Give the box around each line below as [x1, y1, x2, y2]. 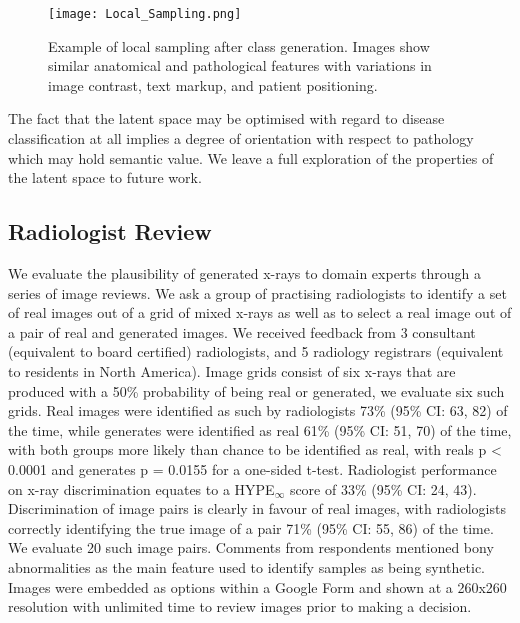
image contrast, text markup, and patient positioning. [48, 74, 378, 95]
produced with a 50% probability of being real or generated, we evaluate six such [8, 380, 505, 401]
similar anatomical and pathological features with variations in [48, 55, 432, 76]
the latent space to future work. [8, 167, 202, 188]
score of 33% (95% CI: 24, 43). [289, 478, 477, 499]
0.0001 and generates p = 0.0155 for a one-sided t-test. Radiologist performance [8, 458, 497, 479]
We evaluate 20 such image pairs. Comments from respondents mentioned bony [8, 537, 494, 558]
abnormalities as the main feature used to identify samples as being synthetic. [8, 556, 485, 577]
